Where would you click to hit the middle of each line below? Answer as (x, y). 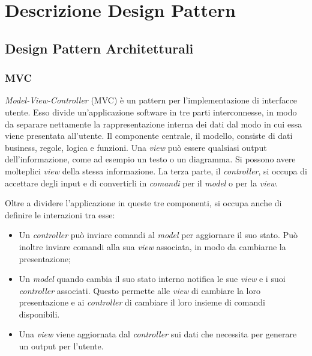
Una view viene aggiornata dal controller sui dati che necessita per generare (158, 334)
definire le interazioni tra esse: (60, 214)
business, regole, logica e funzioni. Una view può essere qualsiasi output (136, 147)
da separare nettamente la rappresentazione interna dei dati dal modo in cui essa (154, 124)
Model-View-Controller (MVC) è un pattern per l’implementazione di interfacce (151, 100)
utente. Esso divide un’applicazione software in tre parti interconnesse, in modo (151, 112)
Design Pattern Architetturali (99, 48)
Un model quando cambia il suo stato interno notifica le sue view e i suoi (152, 279)
